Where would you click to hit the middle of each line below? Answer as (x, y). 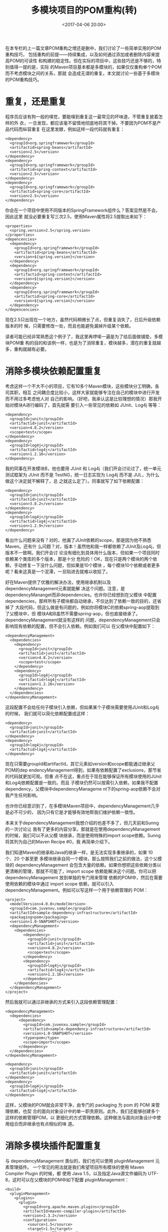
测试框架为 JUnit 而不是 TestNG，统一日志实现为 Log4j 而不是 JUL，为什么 (82, 475)
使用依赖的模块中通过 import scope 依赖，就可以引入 (59, 884)
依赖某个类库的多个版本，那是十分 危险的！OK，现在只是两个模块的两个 (79, 559)
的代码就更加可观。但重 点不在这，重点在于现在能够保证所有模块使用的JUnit (83, 776)
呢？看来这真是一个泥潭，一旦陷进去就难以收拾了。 (58, 572)
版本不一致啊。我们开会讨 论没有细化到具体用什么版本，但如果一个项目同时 (82, 552)
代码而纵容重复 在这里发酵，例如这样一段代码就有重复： (67, 129)
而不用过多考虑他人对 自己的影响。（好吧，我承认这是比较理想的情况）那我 (81, 399)
